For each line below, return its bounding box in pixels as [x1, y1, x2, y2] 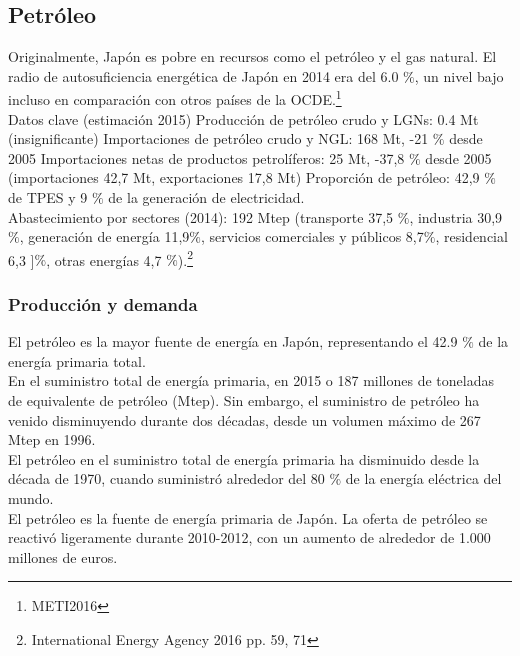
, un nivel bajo [414, 65, 504, 86]
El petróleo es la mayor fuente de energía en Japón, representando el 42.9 [8, 331, 458, 352]
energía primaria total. [8, 350, 146, 371]
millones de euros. [8, 546, 118, 567]
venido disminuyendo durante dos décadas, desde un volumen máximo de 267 [8, 409, 481, 430]
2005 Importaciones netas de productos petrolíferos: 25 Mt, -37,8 [8, 147, 405, 168]
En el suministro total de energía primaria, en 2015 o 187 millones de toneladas [8, 370, 494, 391]
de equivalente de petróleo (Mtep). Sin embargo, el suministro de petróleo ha [8, 390, 480, 411]
